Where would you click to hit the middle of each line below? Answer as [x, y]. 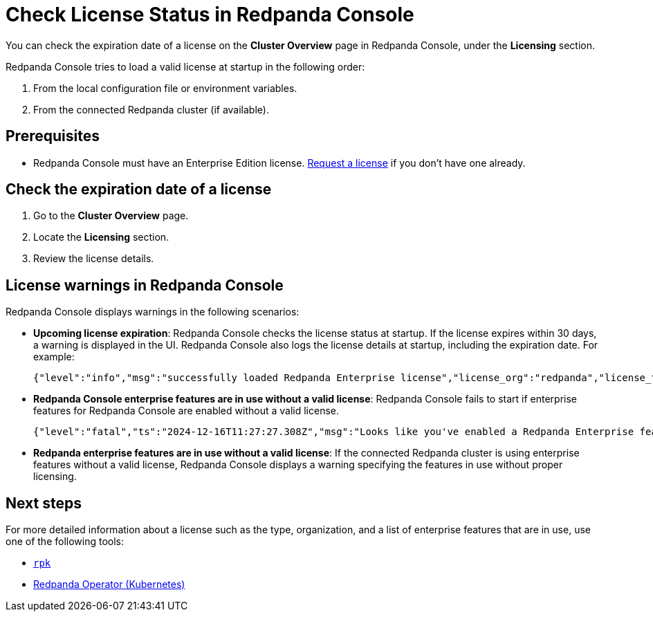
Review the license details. [94, 259]
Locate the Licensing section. [101, 237]
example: [54, 357]
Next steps [44, 503]
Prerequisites [53, 136]
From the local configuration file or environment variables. [165, 88]
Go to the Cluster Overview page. [111, 216]
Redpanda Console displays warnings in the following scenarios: [153, 312]
